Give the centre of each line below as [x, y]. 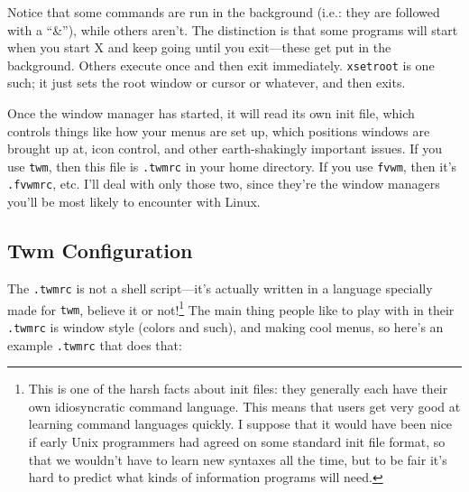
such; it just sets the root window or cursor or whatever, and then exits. [207, 83]
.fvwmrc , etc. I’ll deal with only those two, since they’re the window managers [224, 184]
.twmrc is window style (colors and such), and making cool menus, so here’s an [225, 326]
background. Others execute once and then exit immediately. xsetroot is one [221, 65]
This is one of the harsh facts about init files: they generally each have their [238, 389]
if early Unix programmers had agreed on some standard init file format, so [237, 441]
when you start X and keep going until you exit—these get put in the [199, 47]
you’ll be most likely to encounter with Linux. [134, 202]
